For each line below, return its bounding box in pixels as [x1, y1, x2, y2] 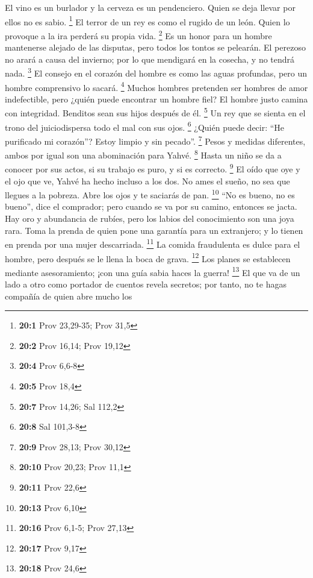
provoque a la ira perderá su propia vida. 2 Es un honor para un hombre [5, 27, 272, 42]
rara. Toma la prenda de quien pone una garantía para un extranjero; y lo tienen [5, 224, 303, 236]
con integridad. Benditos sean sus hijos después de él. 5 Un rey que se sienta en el [5, 105, 306, 119]
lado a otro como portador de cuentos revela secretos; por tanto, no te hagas [5, 278, 287, 290]
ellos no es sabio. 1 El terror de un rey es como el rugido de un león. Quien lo [5, 13, 290, 28]
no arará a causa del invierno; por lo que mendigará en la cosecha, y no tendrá [5, 52, 295, 65]
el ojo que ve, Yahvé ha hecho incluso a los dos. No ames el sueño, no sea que [5, 174, 290, 187]
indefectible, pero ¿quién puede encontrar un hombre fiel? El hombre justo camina [5, 92, 308, 105]
